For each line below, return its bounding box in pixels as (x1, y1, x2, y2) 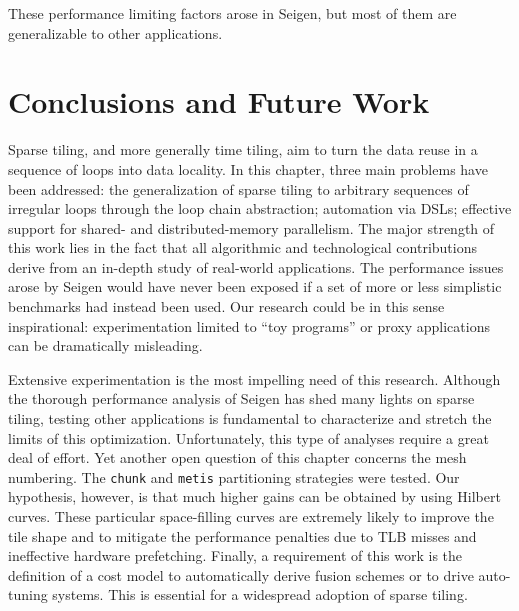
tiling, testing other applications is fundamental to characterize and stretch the (8, 408, 492, 429)
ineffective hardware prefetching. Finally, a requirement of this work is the (8, 545, 463, 566)
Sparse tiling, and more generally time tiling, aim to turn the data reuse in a (8, 139, 478, 160)
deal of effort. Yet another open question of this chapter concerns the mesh (8, 447, 467, 468)
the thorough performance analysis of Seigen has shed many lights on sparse (8, 388, 475, 409)
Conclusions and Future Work (8, 81, 430, 122)
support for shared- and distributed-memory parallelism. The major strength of (8, 217, 495, 238)
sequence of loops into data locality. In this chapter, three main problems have (8, 158, 488, 179)
